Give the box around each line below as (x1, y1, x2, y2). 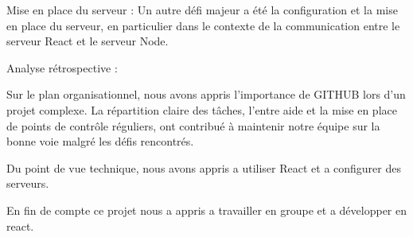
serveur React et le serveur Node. (6, 33, 169, 49)
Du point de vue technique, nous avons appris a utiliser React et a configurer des (6, 159, 401, 176)
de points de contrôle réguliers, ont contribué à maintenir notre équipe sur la (6, 117, 380, 134)
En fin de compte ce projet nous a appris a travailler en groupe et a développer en (6, 201, 407, 218)
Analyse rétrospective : (6, 59, 118, 76)
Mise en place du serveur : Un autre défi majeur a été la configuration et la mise (6, 2, 398, 17)
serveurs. (6, 175, 49, 192)
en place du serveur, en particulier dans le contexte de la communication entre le (6, 17, 400, 33)
